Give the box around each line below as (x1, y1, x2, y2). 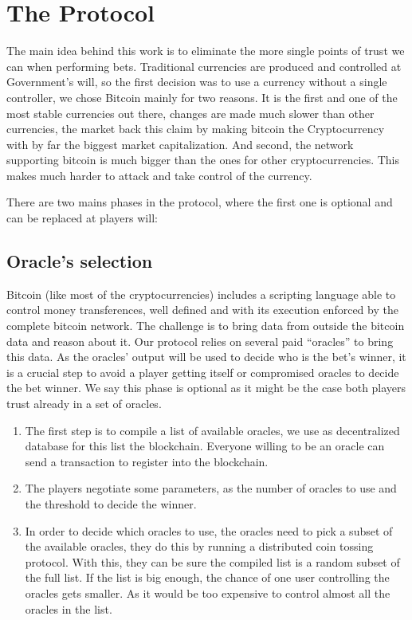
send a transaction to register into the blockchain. (25, 453, 269, 469)
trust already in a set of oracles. (6, 395, 162, 412)
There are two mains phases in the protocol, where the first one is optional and (6, 194, 393, 210)
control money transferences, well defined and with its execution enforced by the (6, 301, 398, 318)
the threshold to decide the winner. (25, 495, 197, 512)
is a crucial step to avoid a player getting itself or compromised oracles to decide (6, 363, 399, 380)
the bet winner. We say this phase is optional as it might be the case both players (6, 379, 406, 396)
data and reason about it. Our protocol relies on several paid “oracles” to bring (6, 332, 394, 349)
